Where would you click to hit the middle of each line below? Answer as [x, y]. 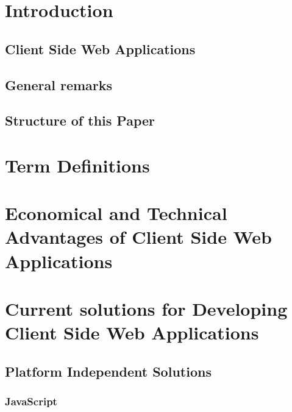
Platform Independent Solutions [108, 371]
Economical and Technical [116, 213]
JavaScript [31, 401]
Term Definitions [77, 165]
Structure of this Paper [80, 120]
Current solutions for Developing [146, 309]
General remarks [59, 84]
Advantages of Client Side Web [138, 237]
